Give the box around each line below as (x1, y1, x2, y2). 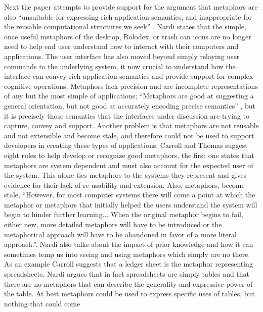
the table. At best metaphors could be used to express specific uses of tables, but (4, 288, 255, 299)
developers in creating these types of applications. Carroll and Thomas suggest (4, 140, 248, 150)
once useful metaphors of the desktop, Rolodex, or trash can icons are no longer (4, 31, 251, 41)
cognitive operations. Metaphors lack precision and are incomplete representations (4, 80, 258, 91)
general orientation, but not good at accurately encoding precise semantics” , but (4, 100, 256, 111)
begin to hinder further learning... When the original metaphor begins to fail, (4, 209, 243, 220)
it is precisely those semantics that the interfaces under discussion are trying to (4, 110, 250, 121)
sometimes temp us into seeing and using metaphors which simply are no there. (4, 248, 250, 259)
